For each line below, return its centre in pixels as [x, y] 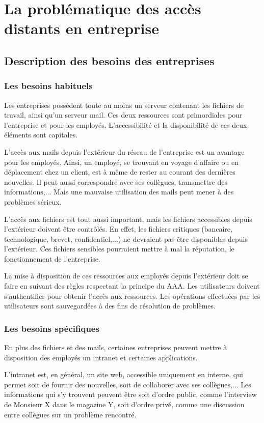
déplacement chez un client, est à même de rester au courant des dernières [120, 172]
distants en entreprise [82, 28]
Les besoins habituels [48, 86]
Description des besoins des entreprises [109, 60]
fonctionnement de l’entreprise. [52, 258]
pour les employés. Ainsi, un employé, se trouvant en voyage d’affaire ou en [122, 162]
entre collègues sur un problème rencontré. [70, 414]
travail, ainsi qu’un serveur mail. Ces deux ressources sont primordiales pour [123, 115]
